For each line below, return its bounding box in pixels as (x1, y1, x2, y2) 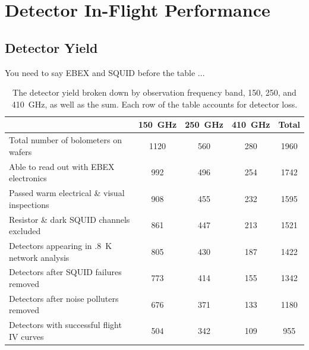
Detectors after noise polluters (9, 292, 119, 304)
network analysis (9, 251, 70, 263)
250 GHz (185, 118, 223, 131)
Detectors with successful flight (9, 319, 122, 331)
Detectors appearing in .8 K (9, 239, 112, 251)
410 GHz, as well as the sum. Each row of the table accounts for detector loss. (11, 97, 298, 110)
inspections (9, 198, 49, 210)
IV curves (9, 330, 44, 342)
